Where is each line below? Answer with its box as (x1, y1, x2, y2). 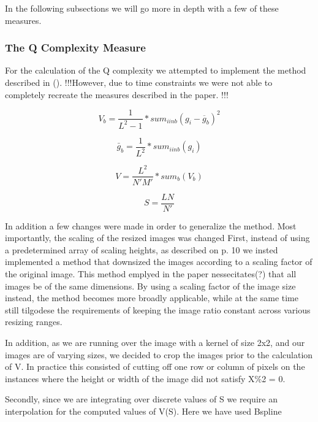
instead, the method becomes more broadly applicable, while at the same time (5, 291, 298, 304)
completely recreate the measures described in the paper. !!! (5, 88, 229, 101)
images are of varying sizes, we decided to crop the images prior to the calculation (5, 348, 313, 361)
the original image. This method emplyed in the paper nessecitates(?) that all (5, 267, 297, 280)
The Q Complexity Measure (5, 40, 146, 55)
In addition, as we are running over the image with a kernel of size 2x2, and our (5, 336, 305, 348)
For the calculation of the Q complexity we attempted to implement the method (5, 64, 306, 77)
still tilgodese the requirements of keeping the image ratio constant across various (5, 303, 311, 316)
